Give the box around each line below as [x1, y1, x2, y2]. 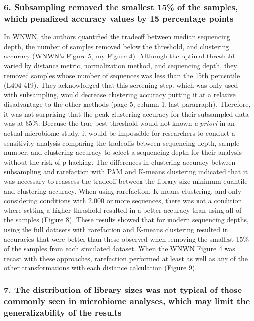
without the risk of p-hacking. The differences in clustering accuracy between [4, 156, 236, 167]
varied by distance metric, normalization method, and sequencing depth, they [4, 60, 237, 70]
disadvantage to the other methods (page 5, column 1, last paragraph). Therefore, [4, 99, 251, 109]
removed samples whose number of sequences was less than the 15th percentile [4, 70, 240, 80]
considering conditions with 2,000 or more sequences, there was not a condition [4, 195, 242, 205]
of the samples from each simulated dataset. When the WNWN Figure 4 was [4, 243, 235, 254]
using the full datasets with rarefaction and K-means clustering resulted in [4, 224, 228, 234]
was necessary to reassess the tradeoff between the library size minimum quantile [4, 176, 248, 186]
